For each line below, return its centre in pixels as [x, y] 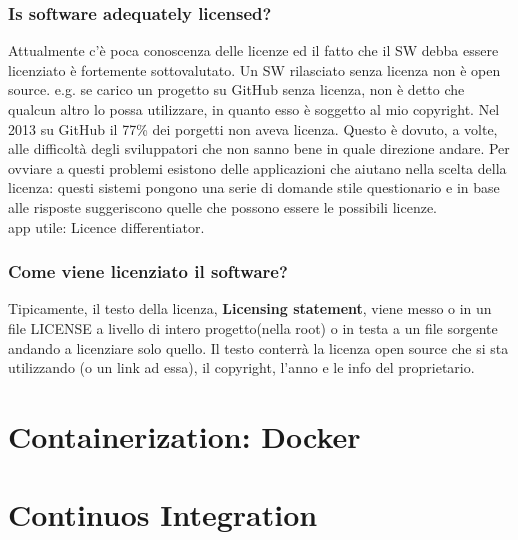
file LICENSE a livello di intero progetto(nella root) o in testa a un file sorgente [253, 327]
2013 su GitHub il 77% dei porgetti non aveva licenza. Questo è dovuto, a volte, [253, 128]
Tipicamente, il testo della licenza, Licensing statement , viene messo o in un [250, 308]
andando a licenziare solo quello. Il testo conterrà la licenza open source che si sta [258, 347]
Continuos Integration [163, 514]
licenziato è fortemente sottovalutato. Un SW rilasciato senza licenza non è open [254, 69]
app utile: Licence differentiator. [106, 226]
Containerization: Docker [184, 435]
